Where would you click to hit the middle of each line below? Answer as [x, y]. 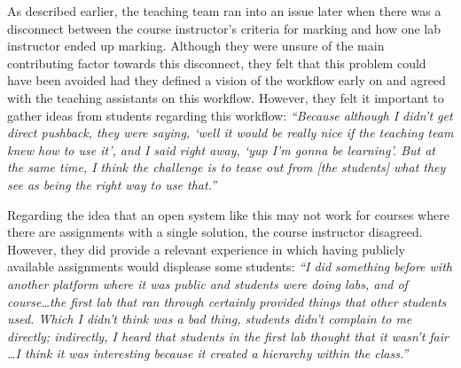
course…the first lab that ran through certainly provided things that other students [227, 301]
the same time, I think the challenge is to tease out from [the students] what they [227, 167]
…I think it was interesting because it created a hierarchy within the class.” [208, 353]
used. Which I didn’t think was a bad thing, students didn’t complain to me [210, 319]
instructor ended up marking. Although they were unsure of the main [196, 46]
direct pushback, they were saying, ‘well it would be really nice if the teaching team [230, 133]
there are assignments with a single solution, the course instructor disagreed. [215, 232]
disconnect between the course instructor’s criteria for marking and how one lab [224, 28]
